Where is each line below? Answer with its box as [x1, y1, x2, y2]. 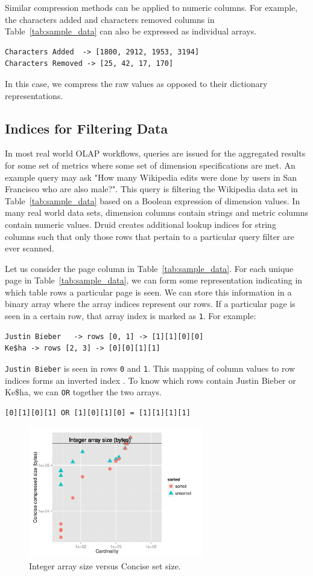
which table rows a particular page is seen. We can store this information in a [5, 285, 292, 298]
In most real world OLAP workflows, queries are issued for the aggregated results [5, 147, 306, 160]
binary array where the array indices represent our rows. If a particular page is [5, 297, 296, 310]
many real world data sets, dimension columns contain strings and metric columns [5, 206, 309, 219]
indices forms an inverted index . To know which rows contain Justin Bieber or [5, 374, 296, 386]
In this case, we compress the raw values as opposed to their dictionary [5, 77, 268, 89]
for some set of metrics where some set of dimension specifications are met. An [5, 158, 296, 171]
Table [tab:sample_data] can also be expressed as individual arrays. [5, 25, 257, 37]
